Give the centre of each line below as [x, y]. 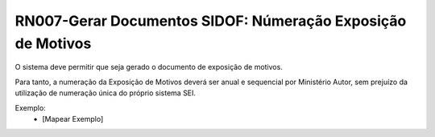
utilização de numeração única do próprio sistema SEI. [106, 93]
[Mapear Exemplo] [73, 119]
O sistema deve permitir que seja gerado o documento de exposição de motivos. [149, 67]
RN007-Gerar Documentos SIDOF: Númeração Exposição [211, 21]
